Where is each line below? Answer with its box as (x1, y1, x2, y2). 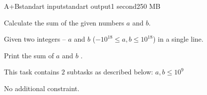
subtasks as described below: (67, 67, 153, 77)
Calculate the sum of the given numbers (4, 17, 124, 27)
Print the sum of (4, 50, 54, 60)
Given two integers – (4, 34, 66, 44)
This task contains (4, 67, 59, 77)
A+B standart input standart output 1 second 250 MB (4, 1, 161, 11)
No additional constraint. (4, 83, 80, 93)
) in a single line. (152, 34, 204, 44)
